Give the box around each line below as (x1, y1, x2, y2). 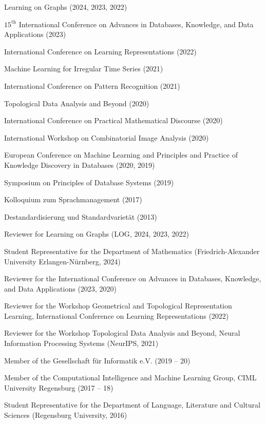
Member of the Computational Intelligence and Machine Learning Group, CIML (4, 372, 257, 383)
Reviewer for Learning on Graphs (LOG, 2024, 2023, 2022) (4, 228, 189, 239)
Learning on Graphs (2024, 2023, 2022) (4, 2, 127, 12)
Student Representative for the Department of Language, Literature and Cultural (4, 399, 260, 410)
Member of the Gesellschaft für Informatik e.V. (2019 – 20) (4, 355, 191, 365)
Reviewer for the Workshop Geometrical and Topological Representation (4, 300, 232, 311)
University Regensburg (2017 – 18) (4, 382, 113, 393)
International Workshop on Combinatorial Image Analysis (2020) (4, 132, 209, 143)
